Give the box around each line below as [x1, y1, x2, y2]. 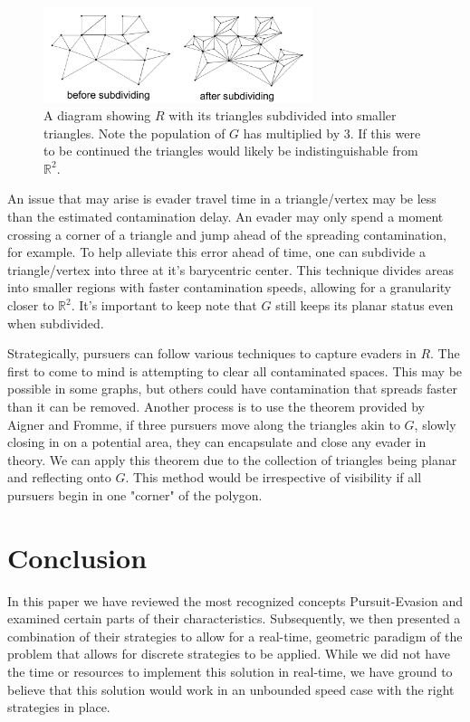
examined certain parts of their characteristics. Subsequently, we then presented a [7, 609, 461, 628]
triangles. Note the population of [43, 123, 225, 142]
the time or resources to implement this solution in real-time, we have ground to [7, 662, 453, 681]
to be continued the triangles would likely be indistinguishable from [43, 141, 418, 160]
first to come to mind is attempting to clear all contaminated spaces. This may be [7, 361, 463, 380]
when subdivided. [7, 313, 104, 332]
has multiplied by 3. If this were [243, 123, 421, 142]
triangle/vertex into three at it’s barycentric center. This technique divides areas [7, 260, 454, 279]
